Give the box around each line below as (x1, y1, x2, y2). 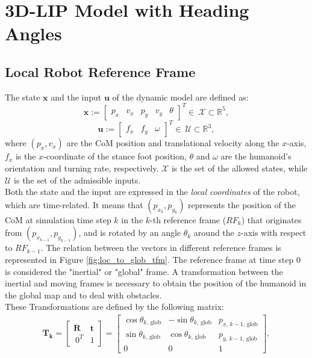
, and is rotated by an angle (78, 226, 181, 239)
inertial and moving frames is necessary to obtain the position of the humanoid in (5, 277, 307, 289)
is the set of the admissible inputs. (14, 173, 141, 186)
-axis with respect (241, 226, 307, 239)
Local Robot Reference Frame (5, 62, 196, 81)
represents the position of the (188, 198, 296, 211)
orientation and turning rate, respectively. (5, 161, 159, 174)
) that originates (241, 213, 302, 226)
